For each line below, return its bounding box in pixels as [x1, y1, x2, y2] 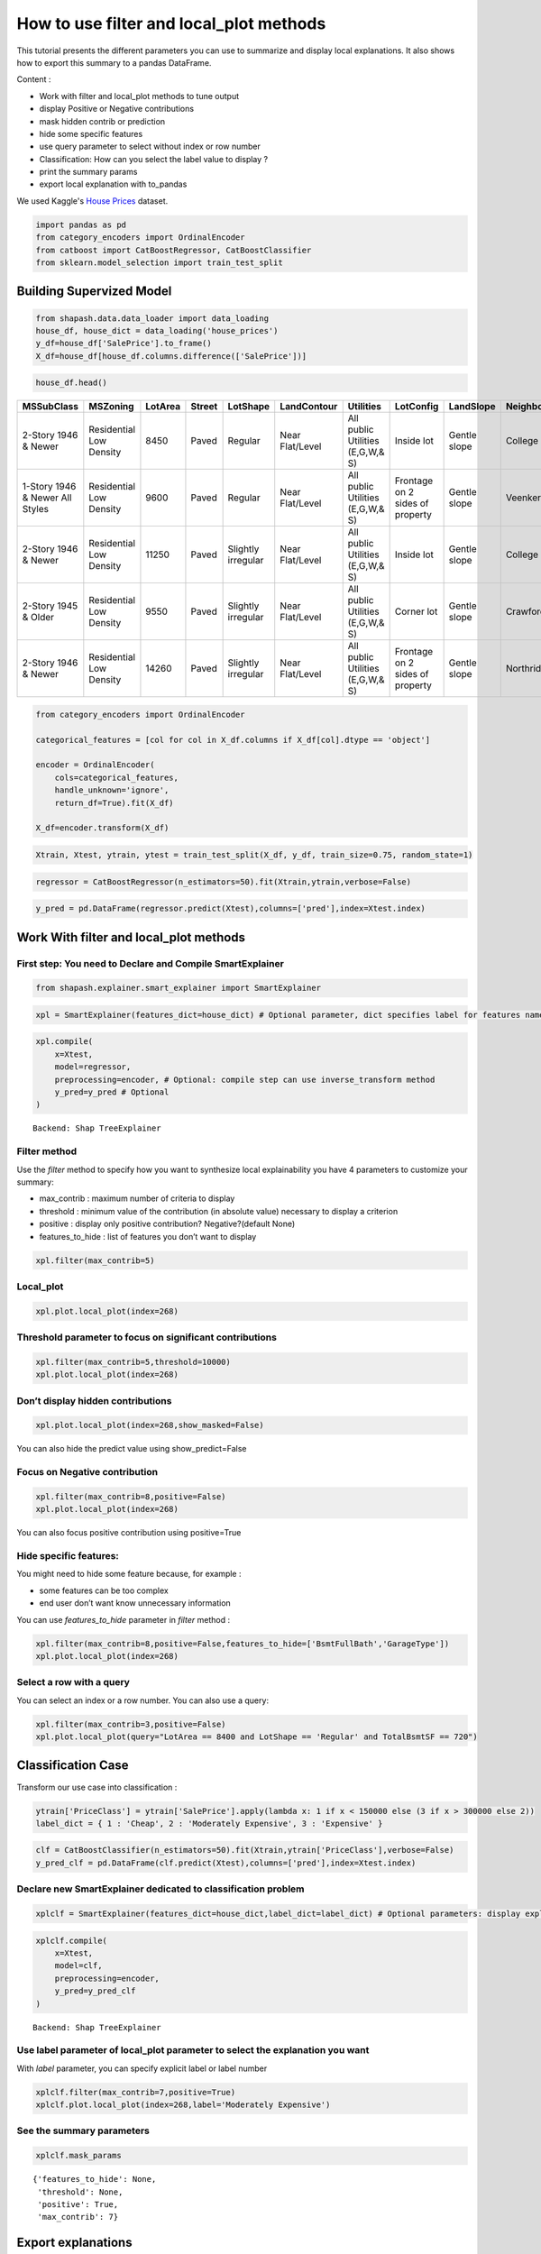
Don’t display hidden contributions [16, 1394, 172, 1406]
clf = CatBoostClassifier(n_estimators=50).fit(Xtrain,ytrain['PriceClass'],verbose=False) [35, 1845, 454, 1855]
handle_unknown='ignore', [54, 785, 170, 795]
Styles [22, 503, 50, 516]
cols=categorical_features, [54, 772, 179, 783]
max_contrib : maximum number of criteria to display [39, 1193, 235, 1204]
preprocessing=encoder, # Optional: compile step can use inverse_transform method [54, 1074, 436, 1085]
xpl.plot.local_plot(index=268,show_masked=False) [35, 1420, 265, 1431]
